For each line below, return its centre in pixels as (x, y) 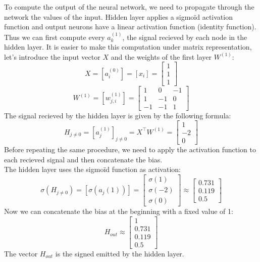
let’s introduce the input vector (52, 56)
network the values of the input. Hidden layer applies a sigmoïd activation (118, 16)
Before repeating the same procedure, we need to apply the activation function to (130, 149)
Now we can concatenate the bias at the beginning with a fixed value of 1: (119, 211)
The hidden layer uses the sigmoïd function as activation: (92, 169)
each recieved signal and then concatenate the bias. (83, 159)
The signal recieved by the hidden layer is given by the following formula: (118, 115)
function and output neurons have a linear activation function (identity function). (130, 27)
